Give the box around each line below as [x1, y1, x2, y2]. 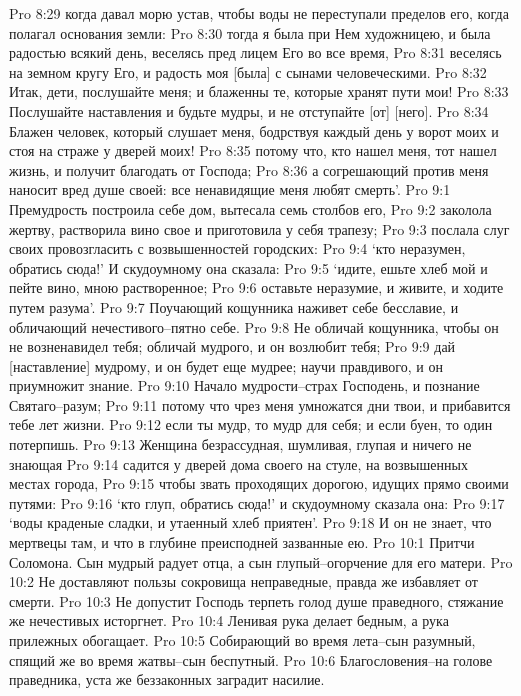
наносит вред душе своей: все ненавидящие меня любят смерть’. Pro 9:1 [9, 179, 451, 200]
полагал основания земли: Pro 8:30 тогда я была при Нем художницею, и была [9, 22, 491, 43]
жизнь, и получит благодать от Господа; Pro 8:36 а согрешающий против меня [9, 159, 489, 180]
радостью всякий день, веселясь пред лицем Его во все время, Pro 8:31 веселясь [9, 42, 502, 63]
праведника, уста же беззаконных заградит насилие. [9, 669, 325, 690]
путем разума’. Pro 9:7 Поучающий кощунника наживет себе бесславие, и [9, 296, 459, 317]
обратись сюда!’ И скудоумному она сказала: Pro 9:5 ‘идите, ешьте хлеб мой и [9, 257, 488, 278]
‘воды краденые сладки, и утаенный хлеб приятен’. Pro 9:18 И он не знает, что [9, 512, 492, 533]
